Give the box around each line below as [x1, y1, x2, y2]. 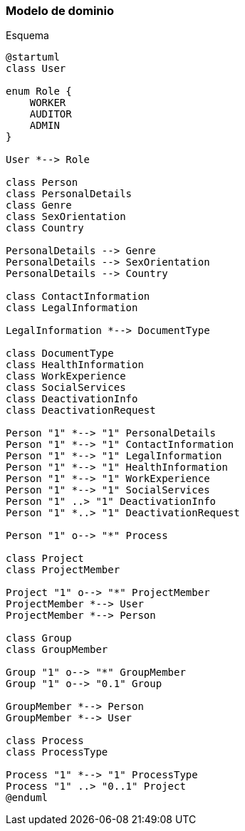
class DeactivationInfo [6, 393, 138, 405]
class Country [6, 222, 84, 234]
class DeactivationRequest [6, 404, 156, 417]
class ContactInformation [6, 291, 150, 303]
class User [6, 63, 66, 75]
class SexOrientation [6, 211, 126, 223]
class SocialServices [6, 382, 126, 394]
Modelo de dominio [6, 4, 114, 18]
